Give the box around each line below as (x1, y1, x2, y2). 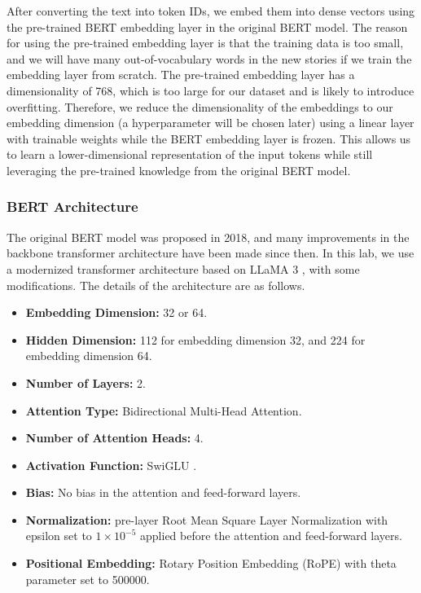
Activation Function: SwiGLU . (25, 456, 197, 473)
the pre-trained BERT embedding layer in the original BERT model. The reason (7, 18, 408, 35)
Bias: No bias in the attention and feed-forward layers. (25, 484, 301, 501)
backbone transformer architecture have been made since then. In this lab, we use (7, 244, 414, 261)
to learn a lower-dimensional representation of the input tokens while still (7, 146, 373, 163)
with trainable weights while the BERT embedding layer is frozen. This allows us (7, 130, 411, 147)
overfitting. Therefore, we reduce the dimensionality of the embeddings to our (7, 98, 393, 115)
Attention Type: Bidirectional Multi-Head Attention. (25, 402, 302, 419)
